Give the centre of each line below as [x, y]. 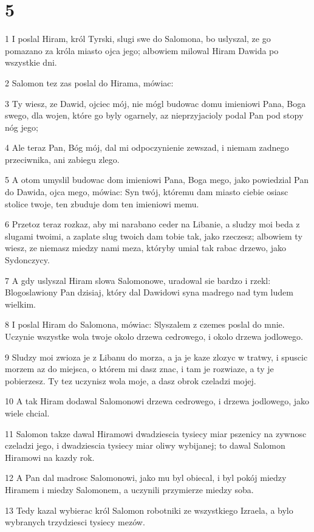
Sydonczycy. [27, 260]
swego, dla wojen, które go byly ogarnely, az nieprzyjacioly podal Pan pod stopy [154, 115]
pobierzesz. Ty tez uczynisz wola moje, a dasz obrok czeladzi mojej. [131, 380]
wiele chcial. [27, 413]
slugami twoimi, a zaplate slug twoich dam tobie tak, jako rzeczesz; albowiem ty [154, 236]
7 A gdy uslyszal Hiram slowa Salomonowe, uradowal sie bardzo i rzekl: [138, 280]
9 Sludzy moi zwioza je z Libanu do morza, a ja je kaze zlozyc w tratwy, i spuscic [156, 357]
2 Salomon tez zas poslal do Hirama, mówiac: [89, 82]
